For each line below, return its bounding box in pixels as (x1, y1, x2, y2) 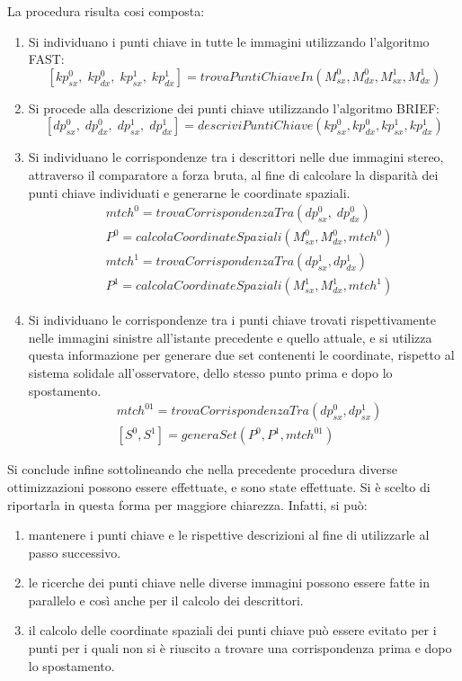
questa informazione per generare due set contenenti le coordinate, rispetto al (28, 345, 455, 364)
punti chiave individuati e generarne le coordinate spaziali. (28, 183, 351, 202)
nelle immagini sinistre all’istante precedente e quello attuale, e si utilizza (28, 327, 432, 346)
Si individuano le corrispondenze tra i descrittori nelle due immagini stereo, (28, 148, 444, 166)
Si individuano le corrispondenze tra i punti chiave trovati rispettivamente (28, 310, 436, 329)
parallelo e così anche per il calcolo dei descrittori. (28, 590, 304, 609)
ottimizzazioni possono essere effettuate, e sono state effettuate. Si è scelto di (7, 477, 431, 496)
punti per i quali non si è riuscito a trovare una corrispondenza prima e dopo (28, 639, 452, 658)
